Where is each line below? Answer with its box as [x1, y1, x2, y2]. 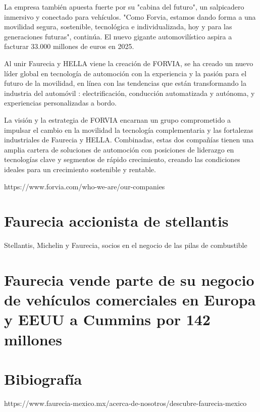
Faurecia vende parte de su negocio [4, 270, 254, 290]
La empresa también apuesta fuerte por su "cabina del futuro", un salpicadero [4, 2, 244, 12]
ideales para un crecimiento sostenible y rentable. [4, 164, 156, 174]
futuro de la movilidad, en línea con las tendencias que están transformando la [4, 78, 246, 88]
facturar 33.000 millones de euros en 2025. [4, 41, 134, 51]
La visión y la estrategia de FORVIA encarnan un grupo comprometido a [4, 114, 231, 125]
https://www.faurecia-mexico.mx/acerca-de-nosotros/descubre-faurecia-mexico [4, 397, 247, 408]
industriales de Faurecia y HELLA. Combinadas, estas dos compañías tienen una [4, 134, 254, 145]
